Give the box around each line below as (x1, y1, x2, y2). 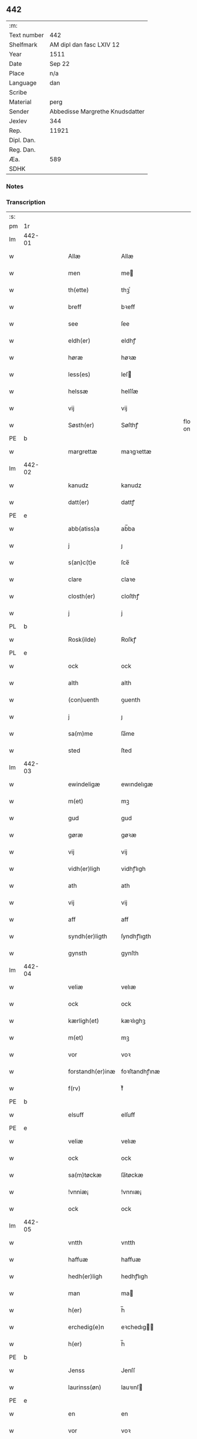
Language (9, 79, 37, 87)
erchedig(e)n (68, 1323, 104, 1331)
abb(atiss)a (68, 525, 100, 533)
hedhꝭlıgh (121, 1272, 148, 1280)
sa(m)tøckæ (68, 1171, 102, 1179)
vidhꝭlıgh (121, 865, 146, 873)
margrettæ (68, 448, 98, 456)
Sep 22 (49, 59, 70, 68)
